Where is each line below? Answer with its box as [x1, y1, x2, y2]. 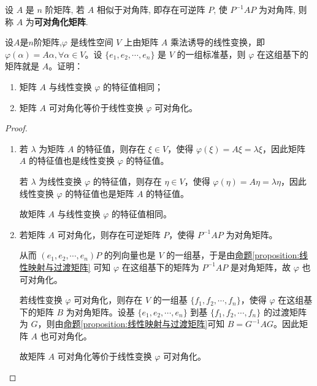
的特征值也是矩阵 [65, 187, 134, 199]
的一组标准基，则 [177, 47, 246, 60]
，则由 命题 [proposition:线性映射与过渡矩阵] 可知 [37, 317, 225, 330]
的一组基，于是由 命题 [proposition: [166, 249, 300, 261]
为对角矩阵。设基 [66, 305, 135, 318]
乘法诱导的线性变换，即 [170, 36, 265, 48]
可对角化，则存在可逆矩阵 [57, 228, 161, 241]
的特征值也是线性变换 [28, 154, 115, 167]
